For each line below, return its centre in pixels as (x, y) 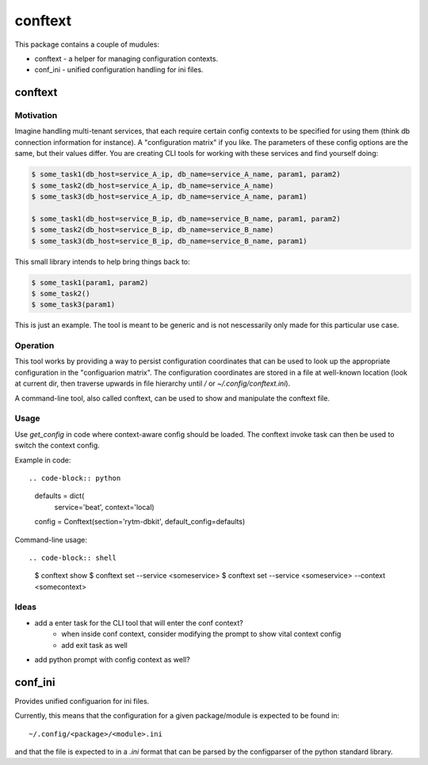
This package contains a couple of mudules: (87, 44)
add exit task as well (95, 645)
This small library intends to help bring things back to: (102, 261)
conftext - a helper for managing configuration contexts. (126, 59)
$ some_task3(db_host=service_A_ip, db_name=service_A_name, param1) (169, 197)
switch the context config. (57, 445)
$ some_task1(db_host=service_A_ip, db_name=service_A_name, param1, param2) (186, 175)
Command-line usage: (51, 539)
